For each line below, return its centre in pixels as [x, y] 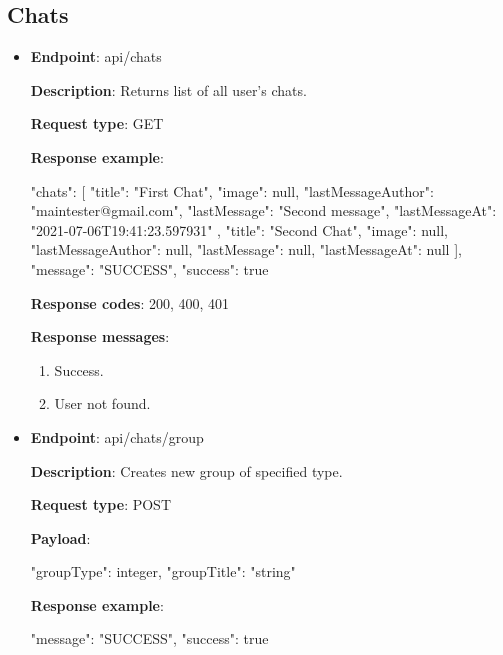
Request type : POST [101, 504]
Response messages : [100, 336]
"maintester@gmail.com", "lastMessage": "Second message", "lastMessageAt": [263, 210]
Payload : [60, 537]
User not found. [102, 403]
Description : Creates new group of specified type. [186, 470]
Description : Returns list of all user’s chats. [168, 89]
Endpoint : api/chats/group [117, 436]
